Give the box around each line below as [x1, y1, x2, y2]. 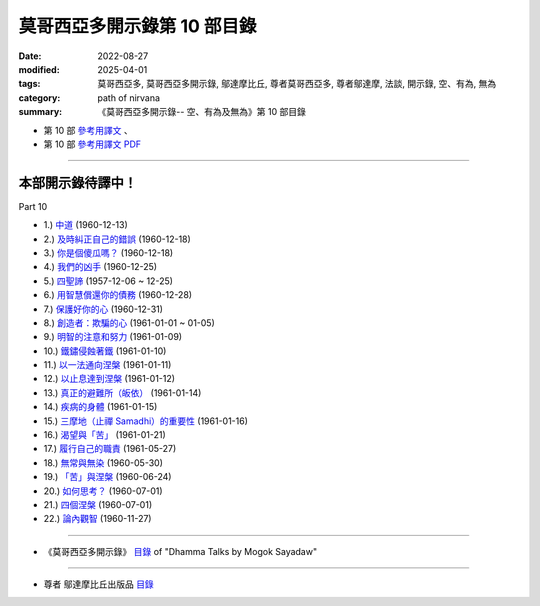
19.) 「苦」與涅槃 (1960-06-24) [43, 471, 172, 483]
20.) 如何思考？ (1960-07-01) [43, 485, 164, 497]
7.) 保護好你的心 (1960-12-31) [43, 303, 164, 315]
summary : [18, 106, 63, 118]
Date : [18, 50, 42, 62]
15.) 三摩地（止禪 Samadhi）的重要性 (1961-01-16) [43, 415, 249, 427]
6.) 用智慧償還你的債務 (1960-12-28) [43, 289, 193, 301]
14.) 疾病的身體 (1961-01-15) [43, 401, 158, 413]
